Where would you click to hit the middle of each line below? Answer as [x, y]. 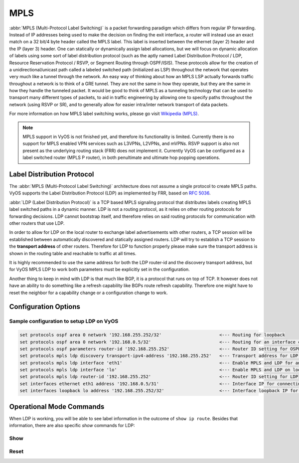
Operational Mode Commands [57, 406]
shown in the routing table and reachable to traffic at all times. [73, 253]
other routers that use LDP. [37, 223]
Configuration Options [45, 307]
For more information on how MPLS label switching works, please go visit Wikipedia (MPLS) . [104, 114]
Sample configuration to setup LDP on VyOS [64, 321]
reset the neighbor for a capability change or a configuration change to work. [88, 293]
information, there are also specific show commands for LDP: [72, 426]
